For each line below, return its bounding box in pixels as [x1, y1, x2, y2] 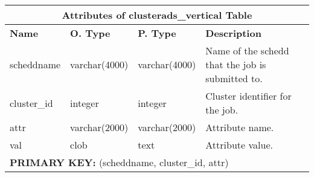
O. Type [70, 26, 111, 40]
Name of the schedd [205, 43, 289, 57]
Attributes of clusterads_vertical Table [62, 8, 252, 22]
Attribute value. [205, 138, 273, 152]
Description [205, 26, 261, 40]
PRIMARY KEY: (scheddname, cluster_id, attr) [10, 155, 229, 169]
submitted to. [205, 71, 263, 85]
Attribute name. [205, 120, 274, 134]
